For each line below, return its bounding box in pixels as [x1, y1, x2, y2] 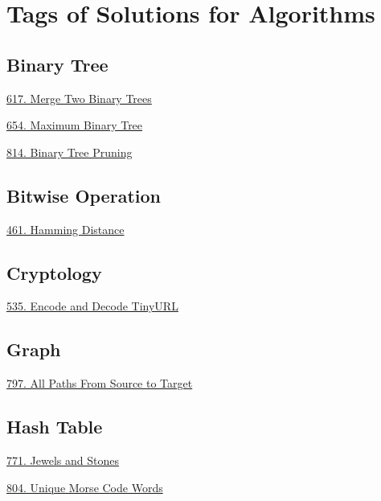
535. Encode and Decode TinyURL [6, 298, 178, 314]
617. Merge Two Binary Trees [6, 89, 152, 106]
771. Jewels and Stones [6, 451, 119, 468]
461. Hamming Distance [6, 220, 125, 237]
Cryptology [6, 260, 102, 285]
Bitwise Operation [6, 183, 161, 207]
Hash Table [6, 414, 103, 439]
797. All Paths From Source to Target [6, 375, 193, 392]
